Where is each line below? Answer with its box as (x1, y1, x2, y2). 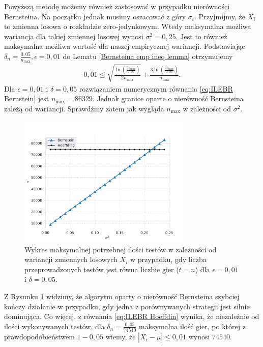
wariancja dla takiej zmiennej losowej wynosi (4, 31, 143, 41)
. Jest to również (176, 31, 227, 41)
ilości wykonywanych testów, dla (4, 321, 105, 331)
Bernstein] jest (4, 93, 49, 104)
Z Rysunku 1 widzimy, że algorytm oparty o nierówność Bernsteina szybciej (4, 291, 240, 302)
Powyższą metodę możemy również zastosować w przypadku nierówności (4, 1, 230, 11)
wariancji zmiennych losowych (24, 254, 118, 265)
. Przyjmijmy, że (194, 11, 245, 21)
